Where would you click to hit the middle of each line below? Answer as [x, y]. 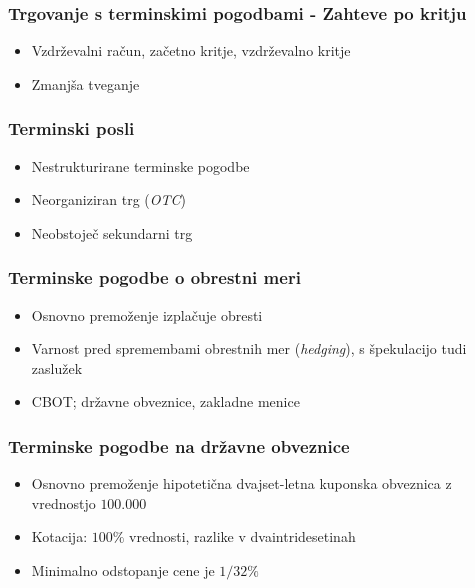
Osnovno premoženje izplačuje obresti [147, 314]
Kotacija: [59, 536]
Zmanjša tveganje [85, 83]
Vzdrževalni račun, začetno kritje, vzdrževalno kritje [191, 50]
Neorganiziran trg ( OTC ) [109, 199]
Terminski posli [71, 128]
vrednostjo [63, 502]
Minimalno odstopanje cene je [123, 570]
